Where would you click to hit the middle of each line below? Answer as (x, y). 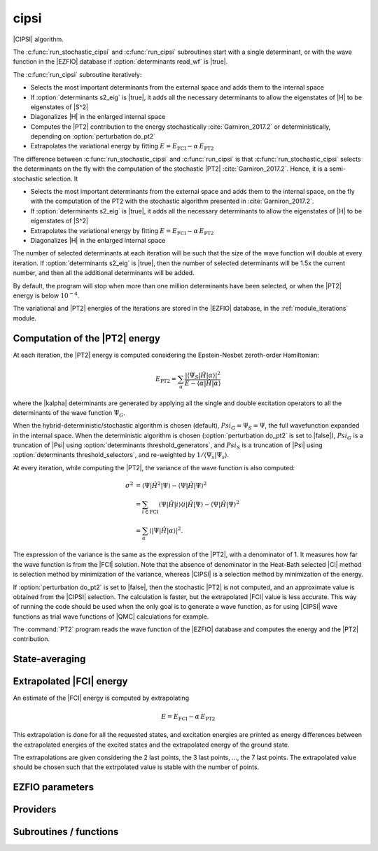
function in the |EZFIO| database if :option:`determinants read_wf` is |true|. (120, 62)
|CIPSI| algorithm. (38, 39)
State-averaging (49, 659)
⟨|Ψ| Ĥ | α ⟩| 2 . (166, 530)
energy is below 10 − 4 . (46, 295)
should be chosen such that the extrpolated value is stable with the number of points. (136, 767)
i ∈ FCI (150, 512)
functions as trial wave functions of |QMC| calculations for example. (111, 617)
